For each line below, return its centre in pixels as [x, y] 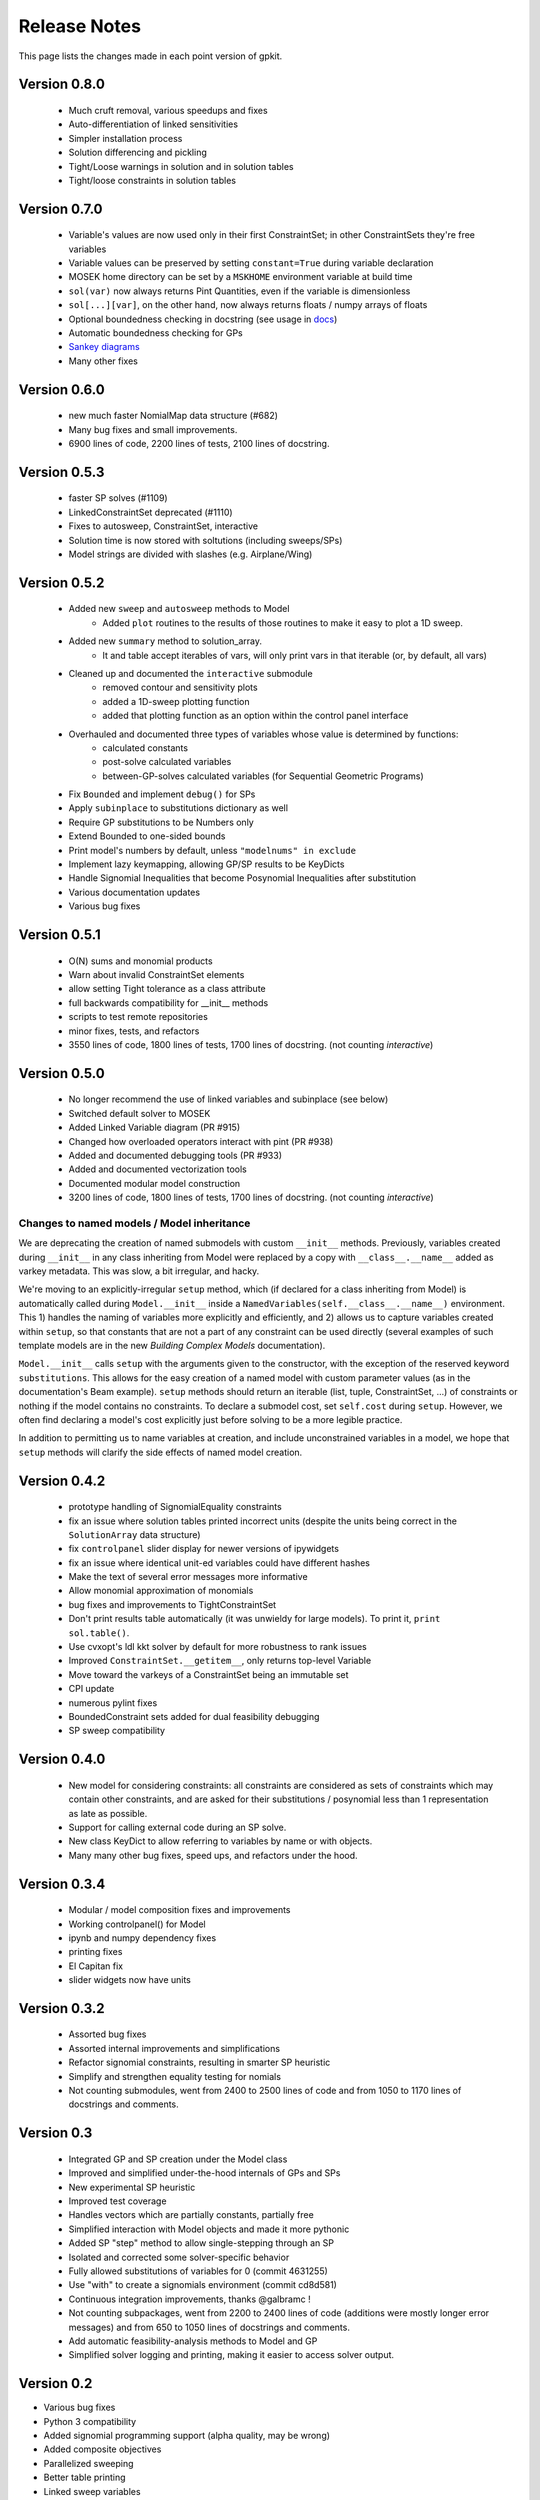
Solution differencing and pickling [137, 152]
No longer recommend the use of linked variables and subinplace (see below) [228, 1099]
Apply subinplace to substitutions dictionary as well [178, 808]
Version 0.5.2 [61, 582]
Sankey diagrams [104, 347]
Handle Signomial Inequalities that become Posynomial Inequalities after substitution [242, 878]
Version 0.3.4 [62, 1883]
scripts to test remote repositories [138, 1017]
